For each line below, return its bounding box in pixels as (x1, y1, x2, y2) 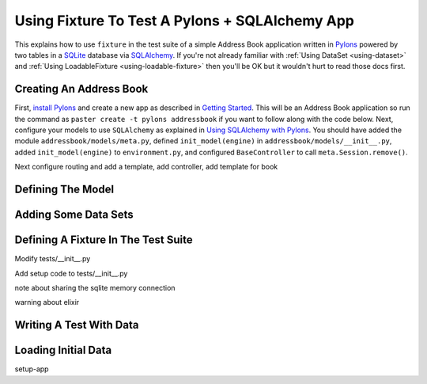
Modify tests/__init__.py (14, 254, 91, 264)
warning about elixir (14, 298, 80, 307)
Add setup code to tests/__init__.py (14, 268, 128, 278)
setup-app (14, 364, 49, 374)
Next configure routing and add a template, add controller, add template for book (14, 162, 278, 172)
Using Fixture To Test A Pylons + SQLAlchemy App (14, 12, 355, 29)
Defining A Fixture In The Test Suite (14, 234, 193, 247)
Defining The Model (14, 183, 115, 196)
